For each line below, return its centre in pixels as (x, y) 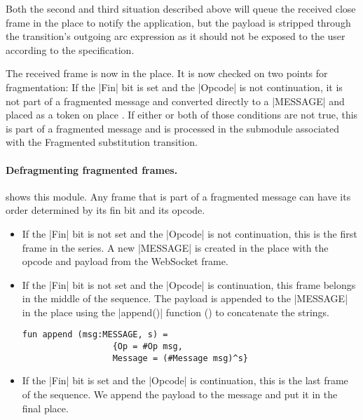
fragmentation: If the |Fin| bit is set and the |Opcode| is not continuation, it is (174, 87)
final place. (45, 408)
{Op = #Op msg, (148, 347)
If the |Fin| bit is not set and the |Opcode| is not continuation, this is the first (190, 233)
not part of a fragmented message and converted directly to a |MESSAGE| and (175, 101)
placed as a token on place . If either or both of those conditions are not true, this (182, 115)
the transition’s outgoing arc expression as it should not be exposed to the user (176, 36)
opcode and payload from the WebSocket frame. (125, 261)
